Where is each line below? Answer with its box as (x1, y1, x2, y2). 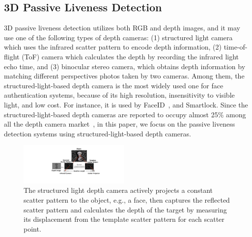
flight (4, 51, 20, 61)
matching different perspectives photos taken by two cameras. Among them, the (4, 71, 245, 81)
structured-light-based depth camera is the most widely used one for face (4, 80, 224, 90)
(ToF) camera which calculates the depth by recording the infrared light (22, 51, 239, 61)
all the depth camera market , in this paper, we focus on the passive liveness (4, 119, 235, 129)
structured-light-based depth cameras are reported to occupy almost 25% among (4, 109, 246, 119)
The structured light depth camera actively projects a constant (24, 185, 213, 195)
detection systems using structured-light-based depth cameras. (4, 128, 191, 138)
